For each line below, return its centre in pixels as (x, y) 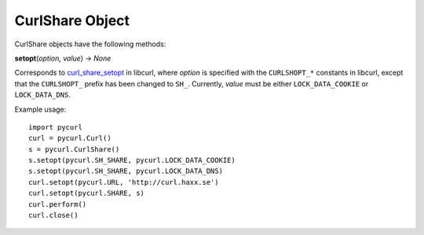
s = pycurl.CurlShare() (74, 149)
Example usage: (40, 109)
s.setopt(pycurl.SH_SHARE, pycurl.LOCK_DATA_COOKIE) (132, 160)
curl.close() (53, 215)
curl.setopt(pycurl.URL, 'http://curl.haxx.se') (124, 182)
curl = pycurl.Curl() (70, 138)
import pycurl (55, 127)
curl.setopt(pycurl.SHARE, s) (87, 193)
